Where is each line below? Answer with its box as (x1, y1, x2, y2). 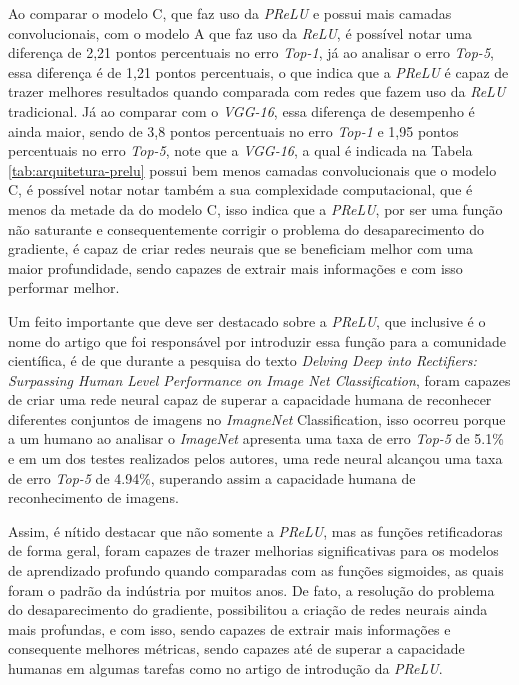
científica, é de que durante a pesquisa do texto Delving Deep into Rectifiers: (8, 350, 477, 371)
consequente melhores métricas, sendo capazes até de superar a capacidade (8, 638, 465, 659)
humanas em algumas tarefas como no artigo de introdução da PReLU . (8, 658, 443, 678)
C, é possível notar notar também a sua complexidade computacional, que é (8, 179, 473, 200)
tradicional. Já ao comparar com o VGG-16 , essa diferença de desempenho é (8, 100, 475, 121)
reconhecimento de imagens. (8, 487, 179, 508)
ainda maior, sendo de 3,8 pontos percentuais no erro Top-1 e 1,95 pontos (8, 120, 459, 141)
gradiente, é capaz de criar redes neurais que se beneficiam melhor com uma (8, 238, 474, 259)
